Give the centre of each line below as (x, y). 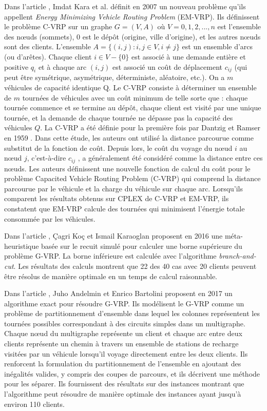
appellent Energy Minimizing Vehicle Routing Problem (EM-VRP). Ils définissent (132, 16)
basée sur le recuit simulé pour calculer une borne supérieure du (142, 246)
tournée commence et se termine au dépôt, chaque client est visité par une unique (133, 107)
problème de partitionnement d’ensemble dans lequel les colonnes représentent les (132, 313)
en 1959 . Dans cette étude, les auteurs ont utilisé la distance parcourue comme (129, 137)
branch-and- (237, 256)
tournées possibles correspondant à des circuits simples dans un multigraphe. (125, 323)
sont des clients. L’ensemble (47, 46)
